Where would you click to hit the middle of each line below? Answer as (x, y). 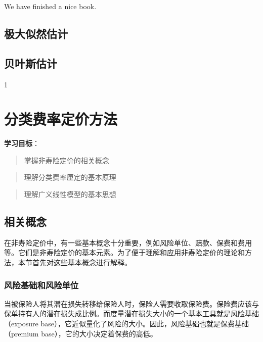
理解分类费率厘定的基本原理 (70, 177)
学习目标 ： (22, 143)
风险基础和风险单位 (41, 285)
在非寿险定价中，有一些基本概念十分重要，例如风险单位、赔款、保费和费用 (128, 242)
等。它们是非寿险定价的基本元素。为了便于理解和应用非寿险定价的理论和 (124, 252)
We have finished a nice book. (50, 6)
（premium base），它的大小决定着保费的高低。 (81, 333)
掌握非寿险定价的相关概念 (67, 160)
